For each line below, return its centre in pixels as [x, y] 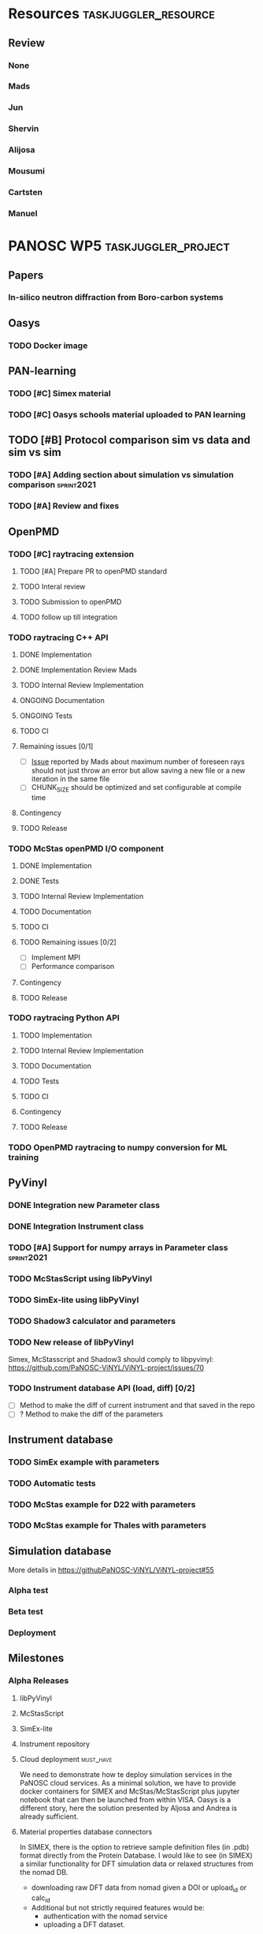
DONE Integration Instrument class [76, 1226]
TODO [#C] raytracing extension [71, 554]
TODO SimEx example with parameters [84, 1462]
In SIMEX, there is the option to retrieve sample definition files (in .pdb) [134, 1846]
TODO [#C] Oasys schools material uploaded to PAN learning [127, 415]
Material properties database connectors [86, 1831]
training [24, 1157]
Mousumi [27, 171]
